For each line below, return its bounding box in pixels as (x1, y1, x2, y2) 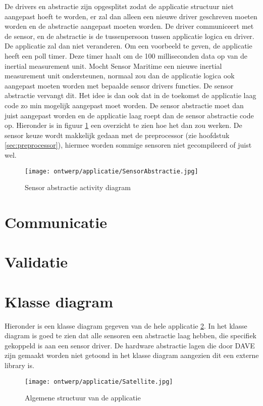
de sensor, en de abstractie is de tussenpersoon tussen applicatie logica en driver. (5, 30, 254, 41)
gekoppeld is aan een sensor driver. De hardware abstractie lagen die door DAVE (5, 340, 255, 350)
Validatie (5, 251, 68, 272)
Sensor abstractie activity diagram (25, 182, 131, 193)
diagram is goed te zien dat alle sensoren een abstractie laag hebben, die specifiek (5, 330, 257, 341)
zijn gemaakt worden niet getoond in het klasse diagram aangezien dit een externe (5, 350, 259, 360)
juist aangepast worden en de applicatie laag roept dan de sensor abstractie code (5, 110, 254, 120)
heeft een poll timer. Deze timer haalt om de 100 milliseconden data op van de (5, 50, 247, 61)
